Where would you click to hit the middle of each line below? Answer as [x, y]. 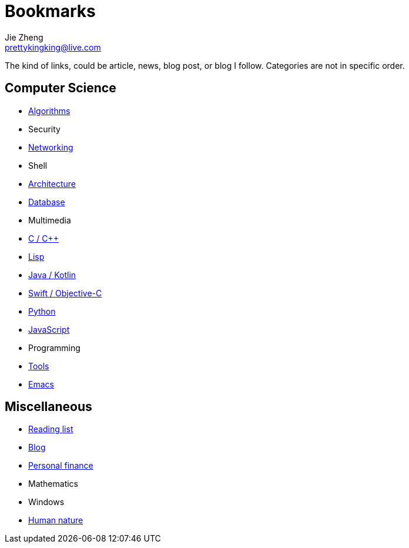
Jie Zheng [24, 37]
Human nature [56, 520]
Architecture [52, 183]
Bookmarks [50, 11]
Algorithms [49, 111]
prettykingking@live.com [53, 47]
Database [47, 202]
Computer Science [61, 88]
